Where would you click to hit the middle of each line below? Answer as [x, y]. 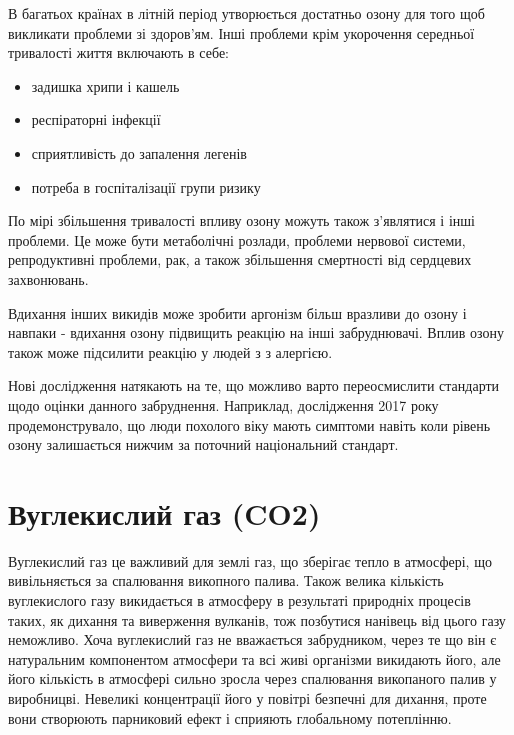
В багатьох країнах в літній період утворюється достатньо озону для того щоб [246, 13]
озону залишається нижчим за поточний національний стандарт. [203, 444]
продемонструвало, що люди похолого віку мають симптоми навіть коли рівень [249, 424]
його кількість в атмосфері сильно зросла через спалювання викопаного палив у [252, 678]
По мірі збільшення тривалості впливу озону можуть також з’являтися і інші [241, 220]
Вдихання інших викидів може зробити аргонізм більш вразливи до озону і [237, 312]
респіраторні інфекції [96, 119]
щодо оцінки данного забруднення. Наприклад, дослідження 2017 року [223, 404]
